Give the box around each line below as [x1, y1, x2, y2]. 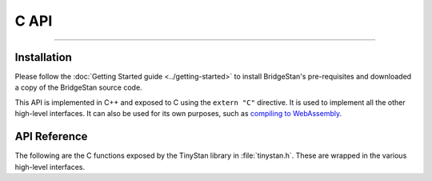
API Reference [14, 130, 88, 143]
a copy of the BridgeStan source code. [14, 82, 143, 92]
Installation [14, 50, 72, 64]
